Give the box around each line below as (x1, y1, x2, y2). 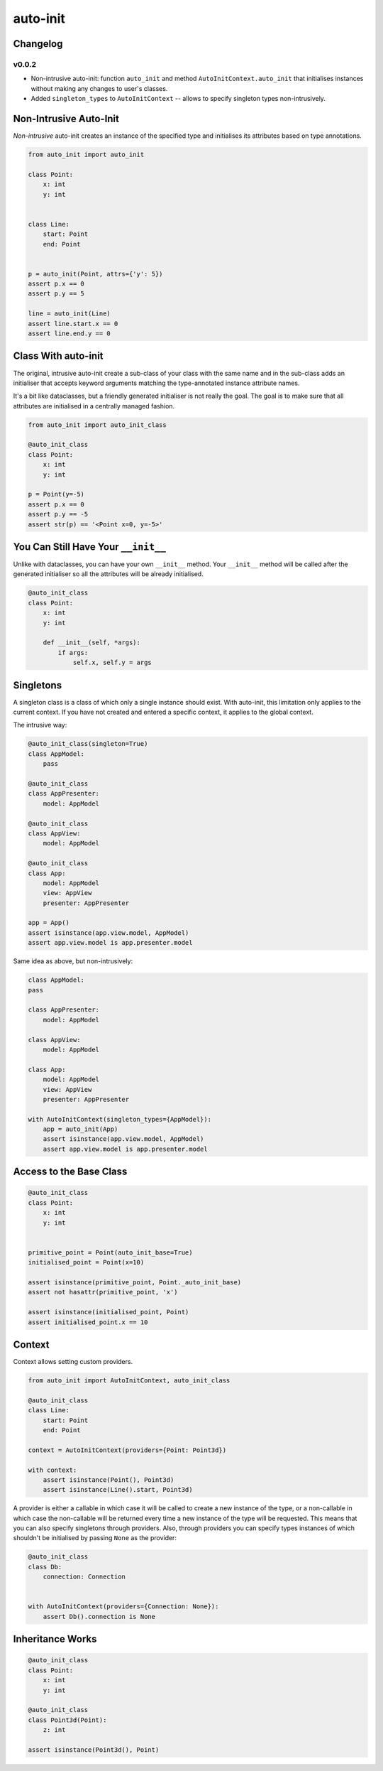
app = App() (28, 919, 70, 927)
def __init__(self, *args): (43, 639, 141, 646)
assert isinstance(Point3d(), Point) (28, 1745, 160, 1754)
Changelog (13, 38, 63, 50)
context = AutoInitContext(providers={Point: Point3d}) (28, 1446, 227, 1454)
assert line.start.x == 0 (28, 320, 118, 327)
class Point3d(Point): (28, 1716, 107, 1724)
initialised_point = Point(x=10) (28, 1258, 145, 1267)
